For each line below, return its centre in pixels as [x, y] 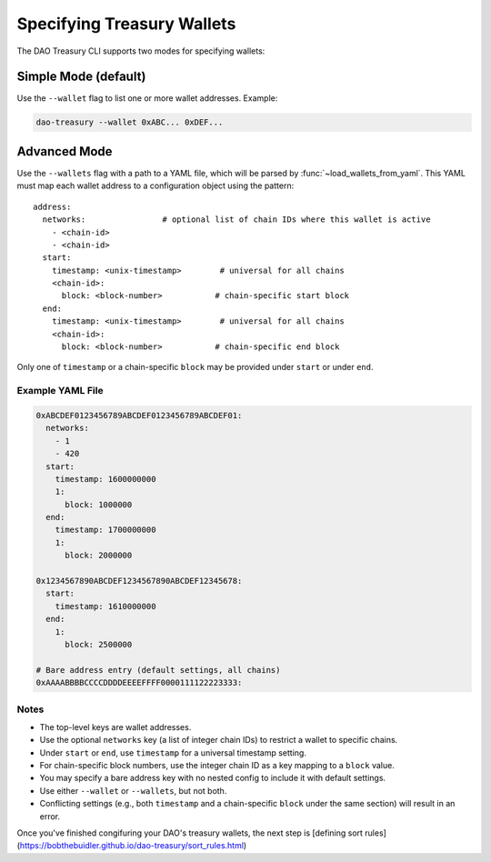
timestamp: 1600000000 [105, 479]
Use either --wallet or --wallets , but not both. [133, 790]
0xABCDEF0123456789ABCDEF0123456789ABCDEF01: [139, 415]
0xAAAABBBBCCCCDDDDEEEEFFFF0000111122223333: [139, 683]
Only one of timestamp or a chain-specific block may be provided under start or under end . [195, 367]
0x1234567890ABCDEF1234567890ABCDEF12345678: [139, 581]
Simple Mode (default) [81, 77]
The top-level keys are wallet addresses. [115, 727]
